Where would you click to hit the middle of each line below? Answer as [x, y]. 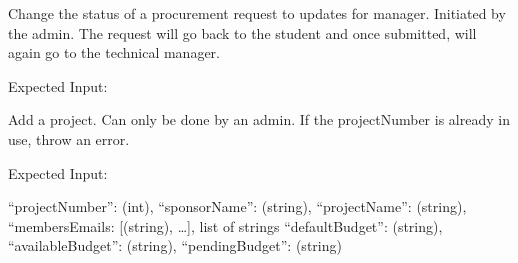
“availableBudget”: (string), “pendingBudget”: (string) [175, 245]
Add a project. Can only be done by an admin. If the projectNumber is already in [259, 119]
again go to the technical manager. [114, 52]
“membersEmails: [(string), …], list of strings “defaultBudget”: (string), [225, 225]
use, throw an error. [69, 138]
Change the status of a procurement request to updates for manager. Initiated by [257, 13]
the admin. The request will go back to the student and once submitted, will [242, 32]
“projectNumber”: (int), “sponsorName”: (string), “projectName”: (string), [237, 206]
